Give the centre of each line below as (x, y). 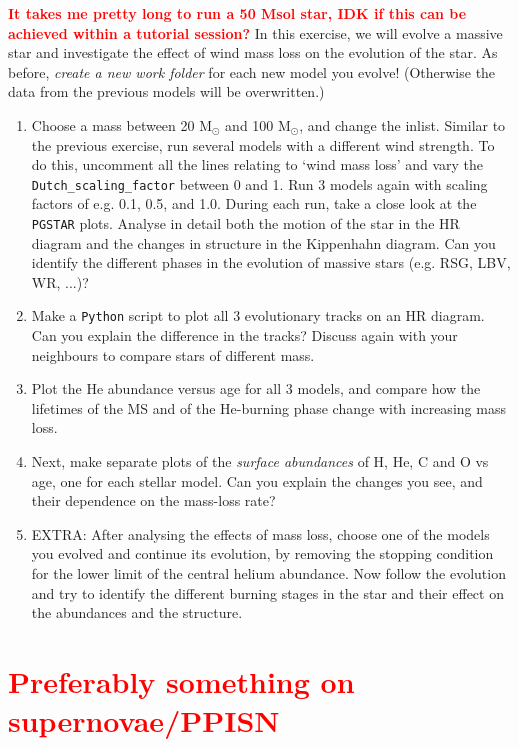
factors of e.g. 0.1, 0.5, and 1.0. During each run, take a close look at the (254, 203)
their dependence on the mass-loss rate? (153, 500)
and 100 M (258, 124)
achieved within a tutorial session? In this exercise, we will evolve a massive (255, 32)
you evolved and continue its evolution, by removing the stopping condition (262, 553)
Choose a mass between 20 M (122, 124)
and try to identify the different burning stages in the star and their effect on (267, 592)
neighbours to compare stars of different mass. (173, 354)
